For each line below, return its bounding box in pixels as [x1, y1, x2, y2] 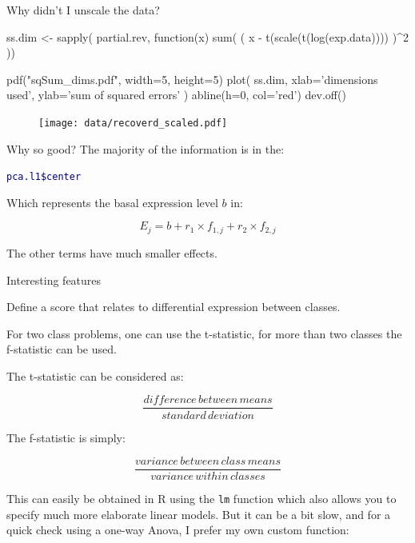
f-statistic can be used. [6, 341, 117, 357]
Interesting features [6, 271, 102, 288]
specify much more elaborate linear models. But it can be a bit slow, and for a [6, 505, 391, 522]
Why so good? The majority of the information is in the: [6, 140, 285, 157]
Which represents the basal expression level [6, 194, 218, 210]
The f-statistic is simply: [6, 429, 126, 445]
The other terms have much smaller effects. [6, 244, 217, 261]
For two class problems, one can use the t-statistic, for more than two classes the [6, 325, 402, 341]
